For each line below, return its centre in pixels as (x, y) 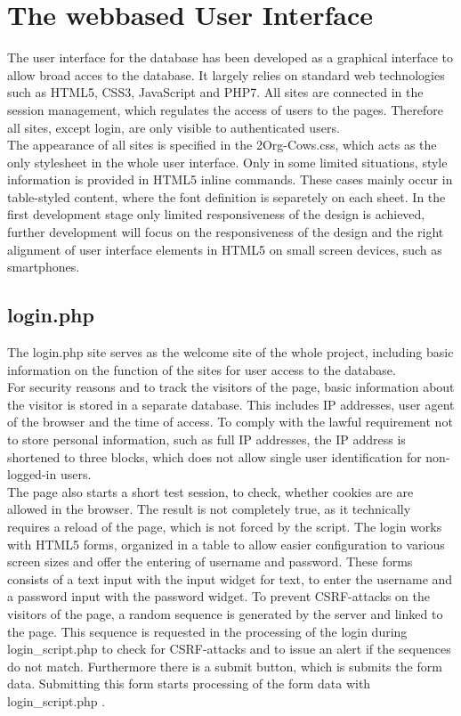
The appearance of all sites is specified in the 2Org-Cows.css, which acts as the (222, 145)
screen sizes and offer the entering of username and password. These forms (210, 561)
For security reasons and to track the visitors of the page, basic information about (231, 387)
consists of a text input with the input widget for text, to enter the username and (230, 578)
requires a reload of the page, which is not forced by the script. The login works (225, 526)
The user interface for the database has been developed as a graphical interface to (230, 57)
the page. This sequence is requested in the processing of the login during (207, 631)
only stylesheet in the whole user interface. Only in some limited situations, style (227, 162)
